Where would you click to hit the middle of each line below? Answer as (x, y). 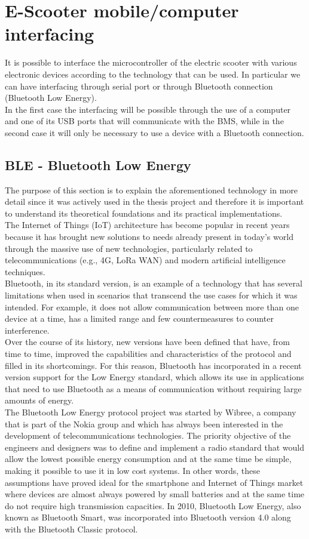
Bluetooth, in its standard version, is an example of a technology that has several (154, 283)
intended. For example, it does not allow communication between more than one (152, 307)
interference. (27, 330)
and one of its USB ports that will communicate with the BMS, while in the (144, 121)
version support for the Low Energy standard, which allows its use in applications (154, 377)
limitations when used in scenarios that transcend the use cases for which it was (151, 295)
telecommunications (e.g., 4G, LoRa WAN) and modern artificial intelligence (145, 260)
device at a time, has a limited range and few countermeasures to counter (139, 318)
